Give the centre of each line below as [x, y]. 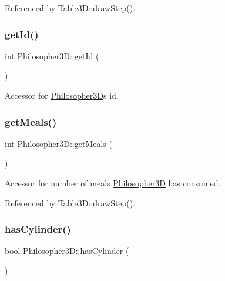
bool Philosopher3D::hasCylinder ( [67, 251]
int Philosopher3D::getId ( [52, 56]
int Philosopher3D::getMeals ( [58, 143]
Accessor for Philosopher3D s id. [62, 95]
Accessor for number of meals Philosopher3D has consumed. [113, 183]
